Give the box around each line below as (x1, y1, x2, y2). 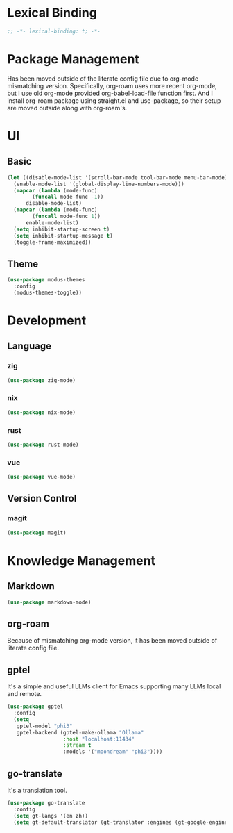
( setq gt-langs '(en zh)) (13, 812, 89, 819)
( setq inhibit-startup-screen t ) (13, 226, 110, 233)
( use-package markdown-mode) (7, 599, 92, 606)
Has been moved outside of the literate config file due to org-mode (7, 74, 199, 83)
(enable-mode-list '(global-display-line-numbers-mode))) (13, 181, 185, 188)
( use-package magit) (7, 529, 67, 536)
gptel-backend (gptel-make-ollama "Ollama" (16, 729, 144, 736)
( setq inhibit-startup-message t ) (13, 232, 113, 239)
